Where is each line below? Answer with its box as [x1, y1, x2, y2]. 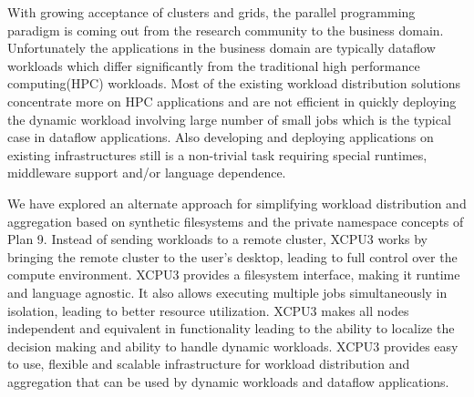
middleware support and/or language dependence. [7, 163, 286, 182]
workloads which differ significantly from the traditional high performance [7, 56, 420, 75]
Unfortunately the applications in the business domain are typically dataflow [7, 38, 436, 57]
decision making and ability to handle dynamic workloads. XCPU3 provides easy [7, 336, 459, 355]
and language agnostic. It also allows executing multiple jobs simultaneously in [7, 282, 448, 301]
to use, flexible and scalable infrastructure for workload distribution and [7, 354, 410, 373]
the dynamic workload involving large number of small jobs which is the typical [7, 109, 451, 128]
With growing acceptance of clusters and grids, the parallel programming [7, 3, 416, 21]
